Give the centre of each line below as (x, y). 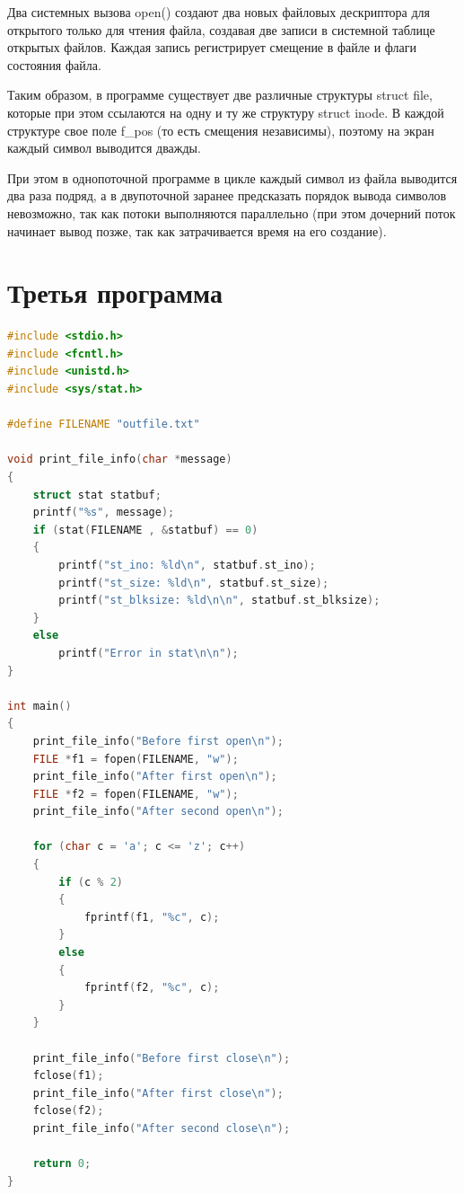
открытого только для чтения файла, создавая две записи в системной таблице (221, 29)
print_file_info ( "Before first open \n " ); (158, 741)
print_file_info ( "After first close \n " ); (158, 1093)
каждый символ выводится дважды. (104, 148)
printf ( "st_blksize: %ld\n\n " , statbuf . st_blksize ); (219, 601)
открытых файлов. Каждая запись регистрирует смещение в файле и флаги (212, 47)
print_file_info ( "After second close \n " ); (162, 1128)
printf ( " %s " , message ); (104, 513)
